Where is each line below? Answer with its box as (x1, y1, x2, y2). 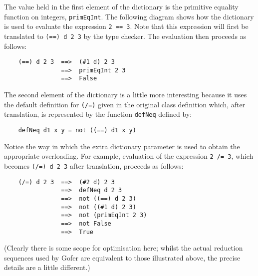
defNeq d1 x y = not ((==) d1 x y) (18, 127, 136, 134)
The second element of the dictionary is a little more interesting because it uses (4, 89, 247, 100)
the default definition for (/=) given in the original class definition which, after (4, 99, 246, 109)
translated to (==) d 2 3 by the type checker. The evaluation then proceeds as (4, 30, 247, 41)
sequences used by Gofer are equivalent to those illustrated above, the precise (4, 252, 241, 263)
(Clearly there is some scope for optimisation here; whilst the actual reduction (4, 243, 243, 253)
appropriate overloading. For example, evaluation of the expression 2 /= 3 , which (4, 151, 254, 161)
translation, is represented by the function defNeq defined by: (4, 109, 192, 119)
